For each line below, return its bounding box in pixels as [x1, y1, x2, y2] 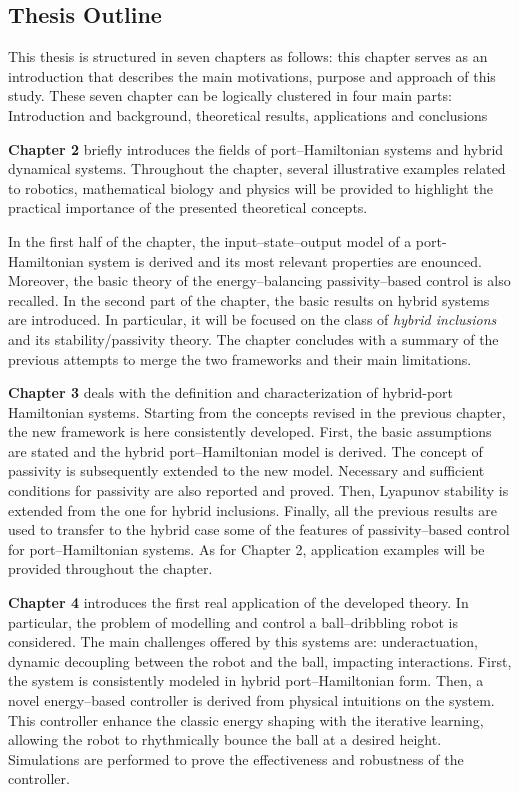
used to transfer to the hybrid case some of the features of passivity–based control [8, 519, 510, 540]
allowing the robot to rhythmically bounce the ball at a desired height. [8, 729, 442, 750]
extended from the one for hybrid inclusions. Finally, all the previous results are [8, 499, 497, 520]
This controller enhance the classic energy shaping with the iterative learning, [8, 709, 484, 730]
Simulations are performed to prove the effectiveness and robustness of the [8, 748, 464, 769]
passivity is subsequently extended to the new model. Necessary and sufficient [8, 460, 485, 481]
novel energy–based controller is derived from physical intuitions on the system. [8, 690, 495, 711]
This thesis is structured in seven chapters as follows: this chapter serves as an [8, 46, 488, 67]
